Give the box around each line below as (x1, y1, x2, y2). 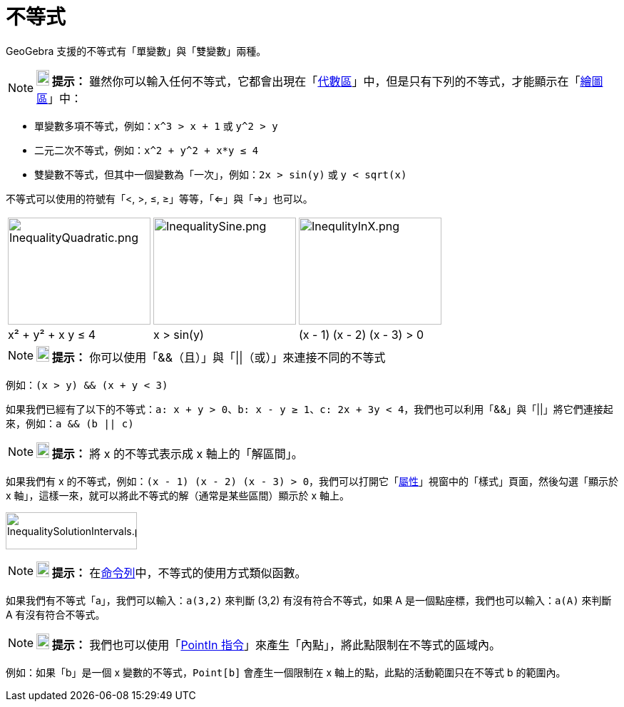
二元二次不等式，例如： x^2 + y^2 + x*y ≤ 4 (34, 143, 259, 156)
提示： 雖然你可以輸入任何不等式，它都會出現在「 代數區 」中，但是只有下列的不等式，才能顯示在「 (51, 73, 580, 88)
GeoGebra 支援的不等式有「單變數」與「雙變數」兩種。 (6, 44, 267, 57)
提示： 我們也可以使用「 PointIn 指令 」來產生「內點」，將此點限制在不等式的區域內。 (51, 637, 501, 652)
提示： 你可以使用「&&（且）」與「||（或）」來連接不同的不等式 (51, 350, 386, 365)
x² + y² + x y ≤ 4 (8, 327, 96, 342)
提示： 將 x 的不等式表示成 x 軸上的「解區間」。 (51, 446, 303, 461)
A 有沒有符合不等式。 (6, 608, 106, 621)
